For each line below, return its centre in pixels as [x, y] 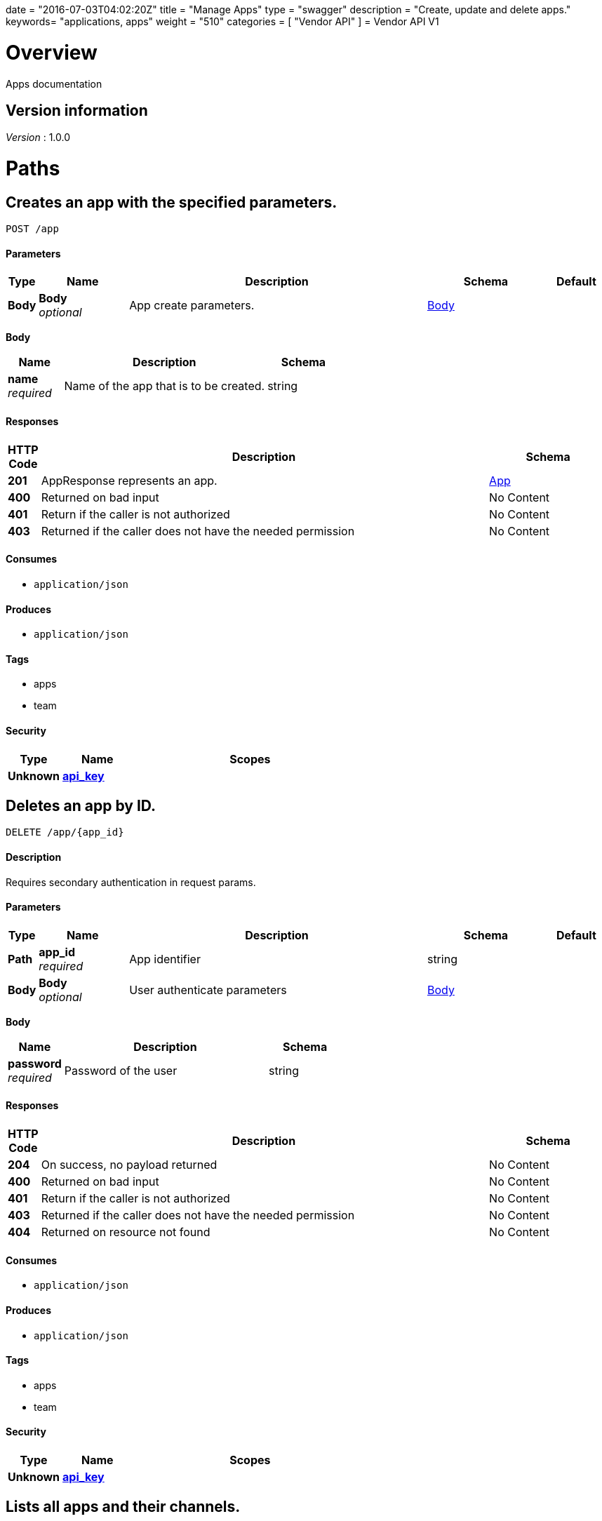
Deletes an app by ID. [81, 806]
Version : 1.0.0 [38, 138]
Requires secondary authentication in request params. [131, 882]
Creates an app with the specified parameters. [172, 202]
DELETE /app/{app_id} [65, 832]
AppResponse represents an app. [129, 480]
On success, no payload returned [129, 1165]
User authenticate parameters [208, 990]
